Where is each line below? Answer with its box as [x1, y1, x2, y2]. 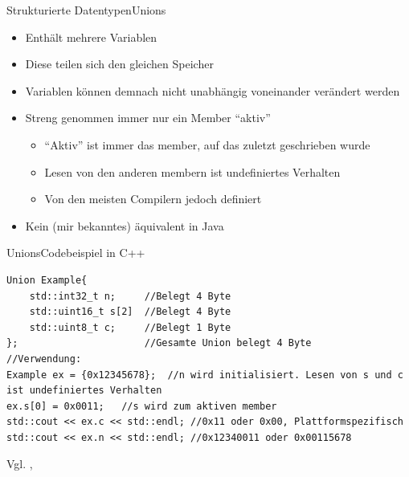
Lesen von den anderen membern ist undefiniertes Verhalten [44, 163, 341, 180]
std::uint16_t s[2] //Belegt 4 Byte [29, 306, 231, 318]
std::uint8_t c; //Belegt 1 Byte [29, 321, 231, 333]
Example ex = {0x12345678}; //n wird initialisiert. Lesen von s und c [6, 369, 403, 381]
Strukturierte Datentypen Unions [6, 2, 166, 18]
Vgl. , [6, 455, 33, 472]
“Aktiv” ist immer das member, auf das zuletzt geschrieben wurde [44, 136, 370, 153]
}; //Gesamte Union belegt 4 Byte [6, 337, 312, 349]
